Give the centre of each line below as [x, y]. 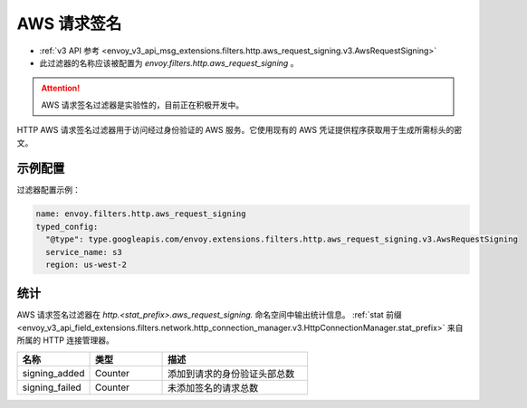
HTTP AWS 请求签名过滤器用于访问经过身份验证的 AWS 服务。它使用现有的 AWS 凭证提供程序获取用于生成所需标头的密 [239, 130]
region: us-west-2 [86, 264]
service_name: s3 [84, 252]
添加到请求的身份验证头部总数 [231, 374]
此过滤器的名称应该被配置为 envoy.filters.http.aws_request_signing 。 [169, 62]
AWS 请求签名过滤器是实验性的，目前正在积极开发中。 [143, 105]
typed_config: [67, 227]
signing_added [53, 373]
